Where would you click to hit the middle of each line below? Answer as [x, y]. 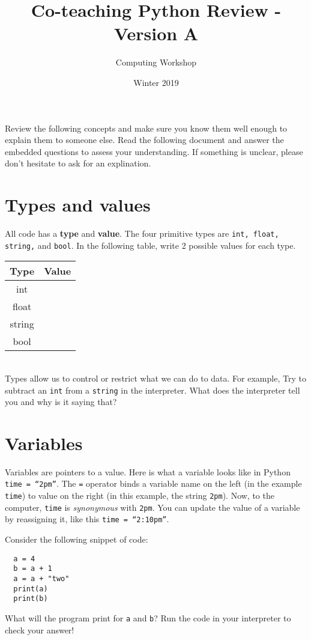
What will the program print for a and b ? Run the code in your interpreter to [148, 617]
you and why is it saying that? [61, 402]
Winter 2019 [156, 82]
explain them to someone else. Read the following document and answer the [144, 140]
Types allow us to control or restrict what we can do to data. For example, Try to [155, 378]
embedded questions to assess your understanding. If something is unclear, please [154, 151]
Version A [156, 33]
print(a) [31, 589]
